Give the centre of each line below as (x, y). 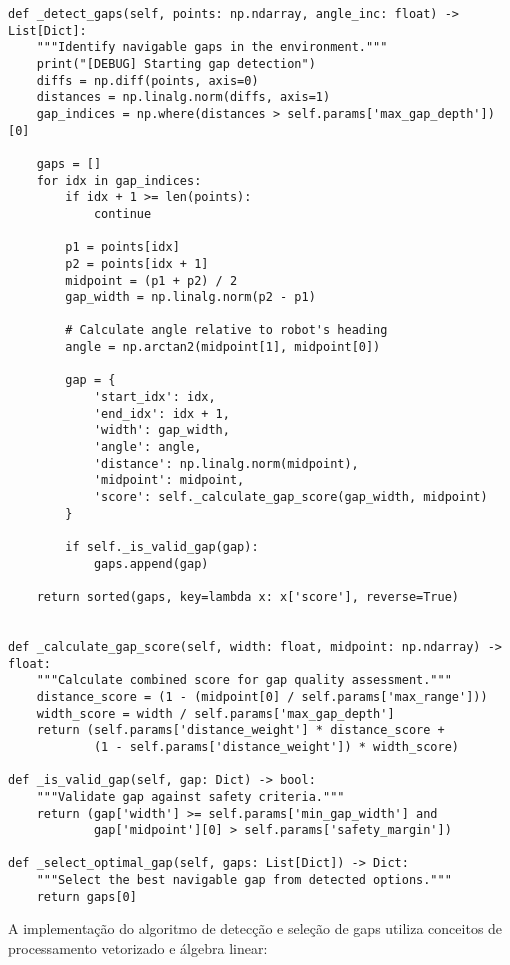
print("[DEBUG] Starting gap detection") (176, 63)
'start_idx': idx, (154, 397)
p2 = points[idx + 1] (137, 263)
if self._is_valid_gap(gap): (162, 547)
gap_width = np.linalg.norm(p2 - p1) (190, 297)
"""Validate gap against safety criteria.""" (190, 796)
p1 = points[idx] (122, 247)
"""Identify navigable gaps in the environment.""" (212, 47)
